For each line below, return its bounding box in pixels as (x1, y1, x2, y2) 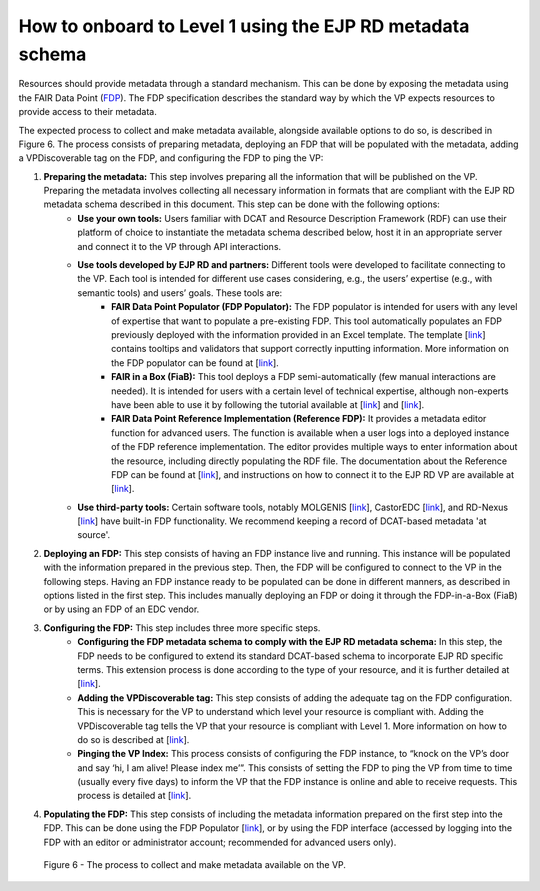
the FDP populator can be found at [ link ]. (111, 356, 279, 369)
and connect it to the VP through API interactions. (77, 240, 282, 252)
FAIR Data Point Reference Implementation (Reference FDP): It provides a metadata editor (111, 413, 487, 425)
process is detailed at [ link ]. (77, 790, 192, 802)
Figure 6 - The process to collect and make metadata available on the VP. (43, 859, 347, 871)
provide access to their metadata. (18, 106, 157, 118)
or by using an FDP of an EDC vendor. (43, 603, 200, 615)
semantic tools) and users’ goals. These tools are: (77, 286, 283, 299)
